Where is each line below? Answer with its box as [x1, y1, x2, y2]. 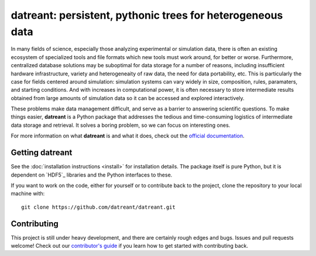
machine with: [11, 190, 45, 197]
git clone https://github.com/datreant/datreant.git [21, 203, 176, 210]
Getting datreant [11, 148, 73, 158]
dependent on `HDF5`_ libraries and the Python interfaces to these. [11, 171, 173, 178]
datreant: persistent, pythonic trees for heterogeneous [11, 9, 283, 22]
